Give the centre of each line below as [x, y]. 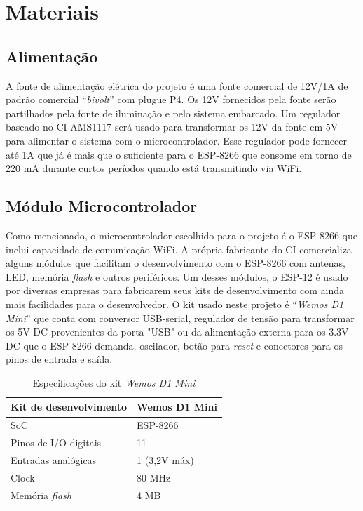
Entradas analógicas [54, 460]
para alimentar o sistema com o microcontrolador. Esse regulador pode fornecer [176, 140]
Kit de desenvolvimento [69, 407]
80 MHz [154, 477]
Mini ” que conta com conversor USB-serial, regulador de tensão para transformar [180, 318]
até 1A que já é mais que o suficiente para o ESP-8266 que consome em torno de [179, 154]
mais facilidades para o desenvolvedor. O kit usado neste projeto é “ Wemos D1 [175, 304]
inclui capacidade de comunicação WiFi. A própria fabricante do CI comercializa [179, 249]
